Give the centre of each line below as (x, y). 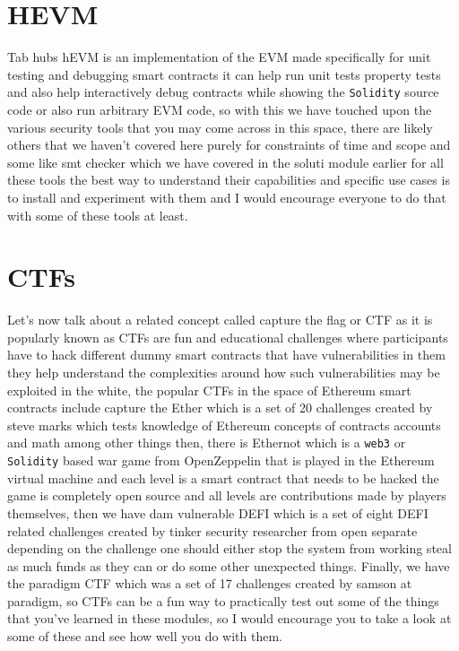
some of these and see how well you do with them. (145, 636)
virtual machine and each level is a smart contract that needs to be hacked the (223, 477)
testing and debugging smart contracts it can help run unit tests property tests (224, 74)
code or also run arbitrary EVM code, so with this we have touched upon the (220, 109)
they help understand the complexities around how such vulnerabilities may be (224, 373)
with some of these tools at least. (98, 215)
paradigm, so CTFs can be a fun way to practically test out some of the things (223, 600)
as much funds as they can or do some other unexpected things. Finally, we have (229, 565)
